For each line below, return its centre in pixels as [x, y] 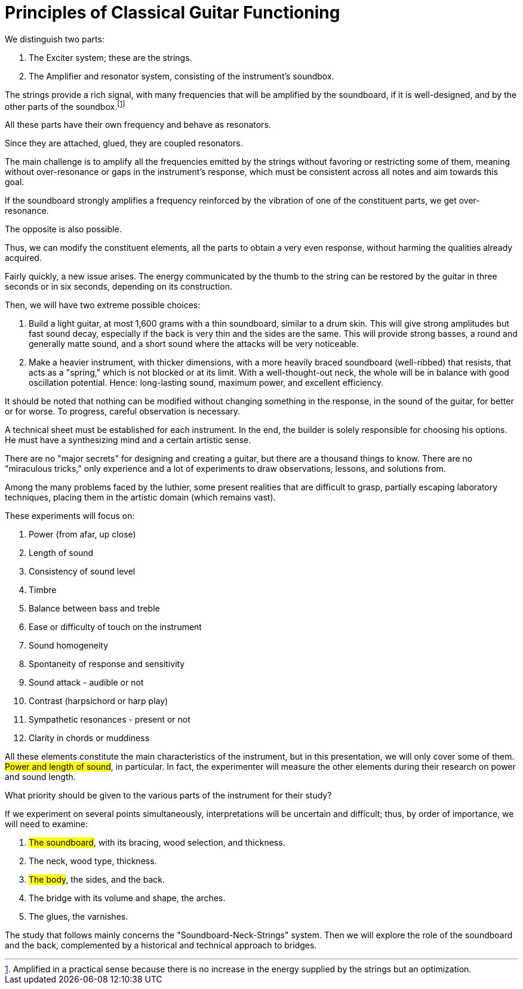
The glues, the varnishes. [79, 917]
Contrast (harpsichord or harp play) [99, 701]
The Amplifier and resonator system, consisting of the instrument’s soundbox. [181, 76]
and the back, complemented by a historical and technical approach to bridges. [161, 945]
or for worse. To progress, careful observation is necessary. [123, 411]
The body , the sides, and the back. [97, 880]
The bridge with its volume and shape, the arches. [127, 898]
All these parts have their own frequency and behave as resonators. [138, 125]
